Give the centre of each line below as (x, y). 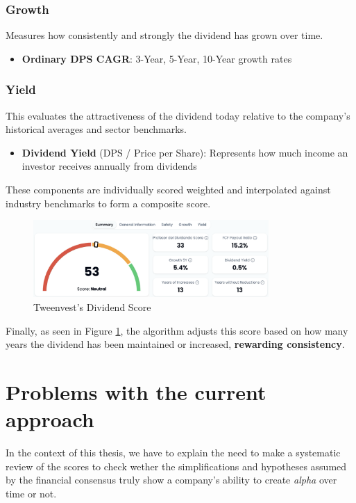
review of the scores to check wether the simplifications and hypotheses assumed (176, 466)
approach (50, 419)
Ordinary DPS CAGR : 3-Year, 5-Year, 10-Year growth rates (157, 58)
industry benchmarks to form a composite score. (108, 203)
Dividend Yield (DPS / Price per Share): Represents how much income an (185, 152)
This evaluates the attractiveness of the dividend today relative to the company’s (178, 115)
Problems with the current (136, 392)
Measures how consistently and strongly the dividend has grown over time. (164, 35)
